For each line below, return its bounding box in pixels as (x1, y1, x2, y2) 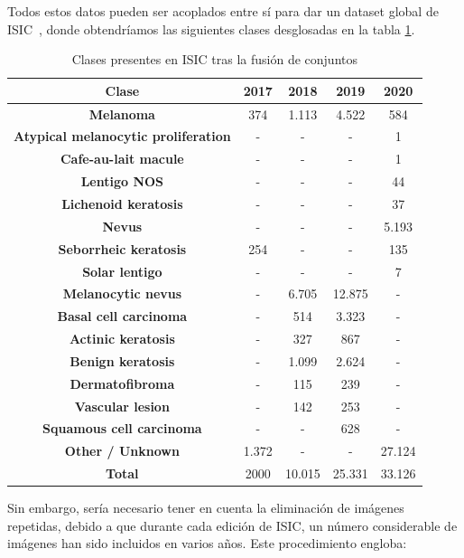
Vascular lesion (74, 396, 170, 415)
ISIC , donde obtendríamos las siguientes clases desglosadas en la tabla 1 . (7, 19, 415, 38)
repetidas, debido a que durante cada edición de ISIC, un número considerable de (7, 515, 458, 534)
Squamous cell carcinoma (42, 419, 202, 438)
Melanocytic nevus (62, 284, 182, 303)
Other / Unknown (64, 441, 180, 460)
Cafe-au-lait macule (60, 149, 184, 168)
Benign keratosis (70, 351, 175, 370)
